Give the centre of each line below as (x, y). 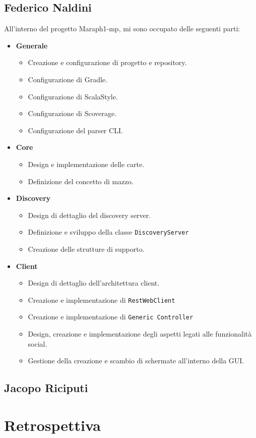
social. (38, 343)
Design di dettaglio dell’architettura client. (94, 283)
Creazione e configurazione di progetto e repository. (107, 62)
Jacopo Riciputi (46, 388)
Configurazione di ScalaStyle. (73, 96)
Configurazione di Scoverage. (72, 113)
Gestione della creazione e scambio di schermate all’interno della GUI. (136, 361)
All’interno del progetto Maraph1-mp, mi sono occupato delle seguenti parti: (122, 29)
